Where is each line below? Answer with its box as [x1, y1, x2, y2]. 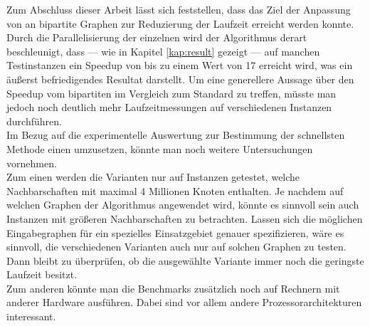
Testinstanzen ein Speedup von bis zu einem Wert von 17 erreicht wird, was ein [6, 58, 353, 73]
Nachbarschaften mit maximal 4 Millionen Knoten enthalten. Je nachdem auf [6, 183, 344, 198]
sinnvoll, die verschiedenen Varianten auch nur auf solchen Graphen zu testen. [6, 239, 347, 254]
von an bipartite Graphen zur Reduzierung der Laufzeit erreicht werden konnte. [6, 16, 354, 31]
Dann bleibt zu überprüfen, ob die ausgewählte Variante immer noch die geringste [6, 253, 364, 268]
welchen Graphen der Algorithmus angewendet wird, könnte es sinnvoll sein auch [6, 197, 359, 212]
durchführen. [6, 113, 62, 128]
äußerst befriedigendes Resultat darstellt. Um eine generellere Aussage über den [6, 71, 354, 86]
